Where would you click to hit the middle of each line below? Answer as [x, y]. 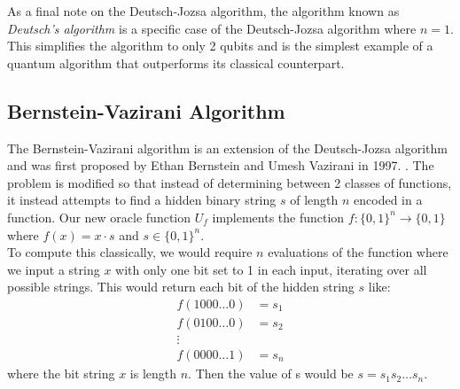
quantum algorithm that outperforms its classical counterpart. [176, 62]
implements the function [278, 217]
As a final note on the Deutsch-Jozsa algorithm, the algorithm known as [203, 11]
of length [314, 200]
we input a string [54, 269]
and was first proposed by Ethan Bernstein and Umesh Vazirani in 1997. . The [221, 165]
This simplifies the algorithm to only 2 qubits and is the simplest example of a [220, 46]
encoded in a [388, 200]
